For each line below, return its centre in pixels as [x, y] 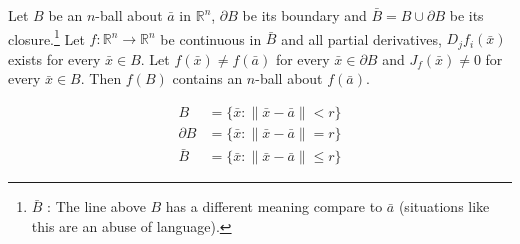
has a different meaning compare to [274, 206]
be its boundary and [304, 15]
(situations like [444, 206]
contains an [207, 78]
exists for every [54, 58]
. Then [101, 78]
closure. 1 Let [46, 37]
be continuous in [211, 38]
